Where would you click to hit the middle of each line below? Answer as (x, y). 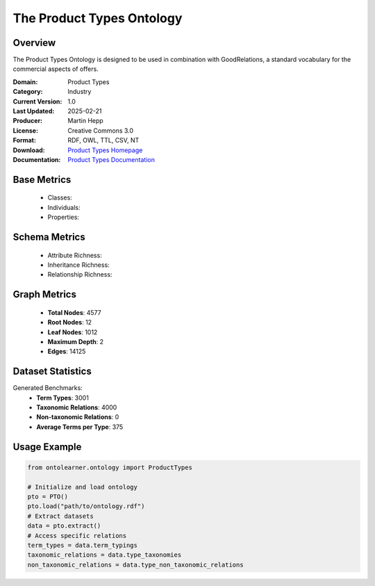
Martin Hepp (85, 121)
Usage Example (47, 447)
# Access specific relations (77, 536)
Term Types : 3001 (63, 398)
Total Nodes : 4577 (74, 312)
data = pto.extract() (64, 526)
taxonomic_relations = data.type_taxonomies (105, 555)
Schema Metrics (49, 237)
